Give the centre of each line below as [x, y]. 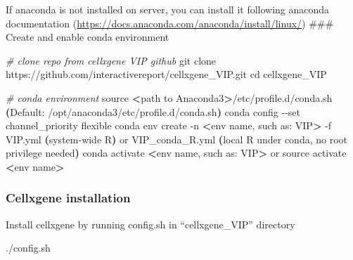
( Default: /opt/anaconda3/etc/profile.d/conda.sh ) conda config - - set [153, 111]
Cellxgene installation [68, 198]
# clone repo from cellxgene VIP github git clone [111, 60]
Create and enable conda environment [88, 37]
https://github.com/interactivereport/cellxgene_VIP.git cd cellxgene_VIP [166, 74]
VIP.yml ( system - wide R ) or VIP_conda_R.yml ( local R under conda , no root [177, 139]
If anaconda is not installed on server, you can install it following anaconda [168, 9]
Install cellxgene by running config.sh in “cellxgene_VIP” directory [150, 224]
